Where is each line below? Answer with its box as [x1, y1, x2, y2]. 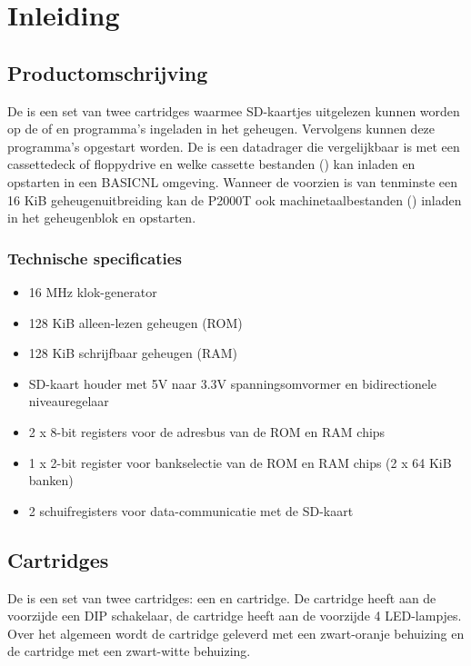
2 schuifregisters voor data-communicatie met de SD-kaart [28, 501, 354, 520]
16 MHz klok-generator [28, 282, 157, 301]
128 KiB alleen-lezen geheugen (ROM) [28, 313, 243, 332]
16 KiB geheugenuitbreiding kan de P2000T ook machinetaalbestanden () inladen [7, 190, 462, 209]
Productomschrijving [7, 58, 208, 86]
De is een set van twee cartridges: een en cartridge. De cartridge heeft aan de [7, 588, 436, 607]
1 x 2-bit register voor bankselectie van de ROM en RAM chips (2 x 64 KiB [28, 452, 452, 472]
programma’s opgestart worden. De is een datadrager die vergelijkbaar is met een [7, 136, 460, 155]
